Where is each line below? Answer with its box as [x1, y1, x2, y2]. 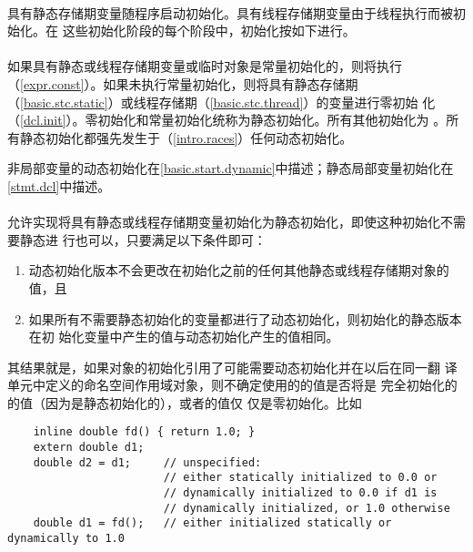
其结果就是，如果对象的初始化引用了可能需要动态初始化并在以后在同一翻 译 [7, 357, 458, 376]
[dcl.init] [20, 110, 66, 129]
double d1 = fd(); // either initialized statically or [33, 516, 392, 530]
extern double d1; [33, 441, 145, 455]
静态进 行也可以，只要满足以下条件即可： [19, 230, 267, 249]
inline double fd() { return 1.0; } [33, 425, 256, 439]
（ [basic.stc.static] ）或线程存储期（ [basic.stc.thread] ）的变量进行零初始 [7, 92, 418, 111]
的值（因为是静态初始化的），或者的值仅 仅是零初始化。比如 [7, 393, 362, 412]
